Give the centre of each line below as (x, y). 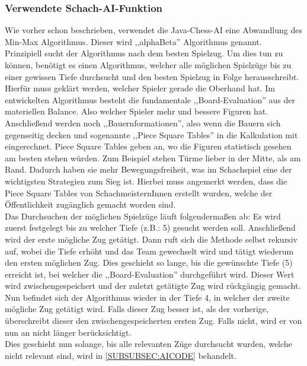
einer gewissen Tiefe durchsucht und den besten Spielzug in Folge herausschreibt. (152, 76)
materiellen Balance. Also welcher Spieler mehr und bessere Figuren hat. (137, 111)
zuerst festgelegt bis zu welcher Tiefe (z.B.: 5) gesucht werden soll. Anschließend (150, 227)
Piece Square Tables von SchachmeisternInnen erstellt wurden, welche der (139, 192)
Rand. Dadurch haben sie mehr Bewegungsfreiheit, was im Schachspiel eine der (148, 169)
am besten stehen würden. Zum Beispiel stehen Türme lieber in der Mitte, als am (153, 157)
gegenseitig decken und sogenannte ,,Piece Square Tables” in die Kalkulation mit (151, 134)
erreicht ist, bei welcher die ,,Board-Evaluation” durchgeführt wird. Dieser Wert (150, 274)
